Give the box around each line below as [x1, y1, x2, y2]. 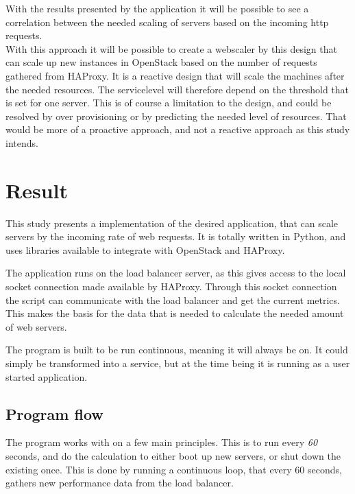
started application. [5, 369, 88, 384]
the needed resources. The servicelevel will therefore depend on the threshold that [5, 82, 350, 96]
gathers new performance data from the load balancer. [5, 475, 234, 490]
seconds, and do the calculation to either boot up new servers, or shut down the [5, 448, 341, 462]
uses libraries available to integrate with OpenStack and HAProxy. [5, 242, 285, 257]
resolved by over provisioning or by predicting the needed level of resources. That [5, 108, 347, 123]
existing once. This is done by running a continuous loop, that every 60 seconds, [5, 462, 342, 476]
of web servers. [5, 319, 67, 333]
